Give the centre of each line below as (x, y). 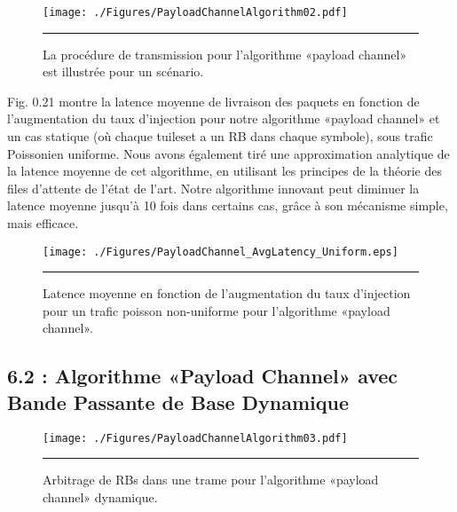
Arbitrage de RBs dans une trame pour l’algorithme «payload (211, 480)
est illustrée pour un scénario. (123, 71)
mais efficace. (43, 223)
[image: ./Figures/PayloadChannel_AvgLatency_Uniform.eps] (221, 252)
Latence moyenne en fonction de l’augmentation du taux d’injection (227, 293)
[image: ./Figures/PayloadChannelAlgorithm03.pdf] (195, 438)
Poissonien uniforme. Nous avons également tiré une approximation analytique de (228, 153)
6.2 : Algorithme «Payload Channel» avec (203, 376)
